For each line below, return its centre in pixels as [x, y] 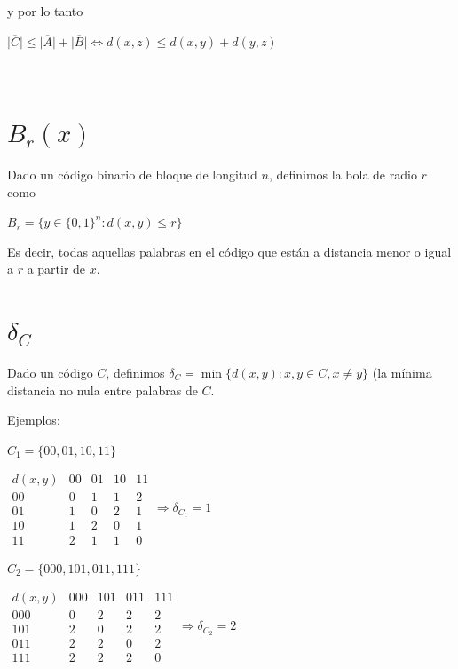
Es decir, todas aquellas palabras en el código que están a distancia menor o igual [229, 251]
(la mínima [402, 372]
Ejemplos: [34, 420]
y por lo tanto [45, 11]
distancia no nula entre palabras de [103, 390]
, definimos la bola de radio [343, 174]
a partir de [56, 269]
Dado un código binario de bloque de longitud [132, 174]
